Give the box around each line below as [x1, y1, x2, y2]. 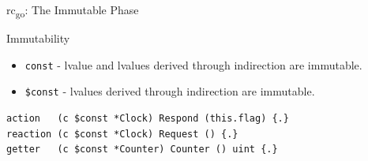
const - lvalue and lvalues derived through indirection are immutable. [24, 56, 362, 73]
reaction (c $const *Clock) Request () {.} [6, 128, 238, 140]
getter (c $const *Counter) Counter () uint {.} [6, 144, 278, 155]
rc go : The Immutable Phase [6, 2, 139, 20]
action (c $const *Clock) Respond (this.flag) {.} [6, 113, 289, 125]
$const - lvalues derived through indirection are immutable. [24, 83, 315, 99]
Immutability [6, 30, 70, 47]
